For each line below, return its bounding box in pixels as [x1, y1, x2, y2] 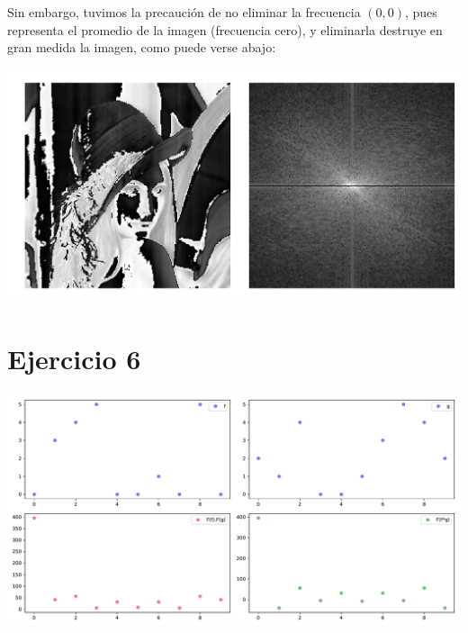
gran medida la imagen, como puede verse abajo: [7, 38, 276, 57]
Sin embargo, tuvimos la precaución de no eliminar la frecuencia [7, 3, 361, 21]
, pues [405, 3, 437, 21]
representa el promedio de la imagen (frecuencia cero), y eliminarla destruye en [7, 20, 443, 39]
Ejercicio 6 [7, 339, 141, 376]
